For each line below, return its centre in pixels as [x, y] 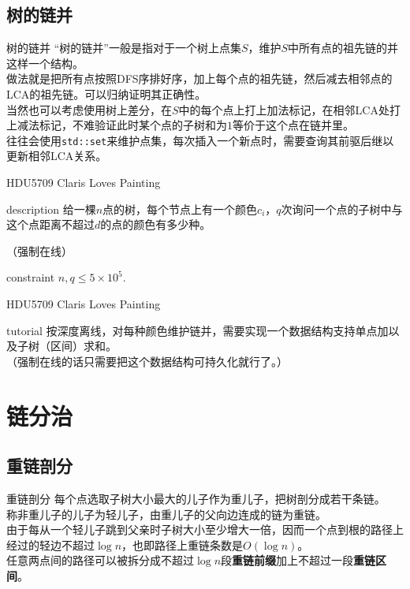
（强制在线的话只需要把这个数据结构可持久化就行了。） [147, 361]
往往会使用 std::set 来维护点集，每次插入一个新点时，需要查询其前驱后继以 [200, 140]
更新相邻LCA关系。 [57, 156]
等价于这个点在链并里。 [293, 125]
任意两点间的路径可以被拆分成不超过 [100, 560]
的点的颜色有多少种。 [156, 224]
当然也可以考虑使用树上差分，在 [89, 109]
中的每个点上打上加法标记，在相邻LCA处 [284, 109]
